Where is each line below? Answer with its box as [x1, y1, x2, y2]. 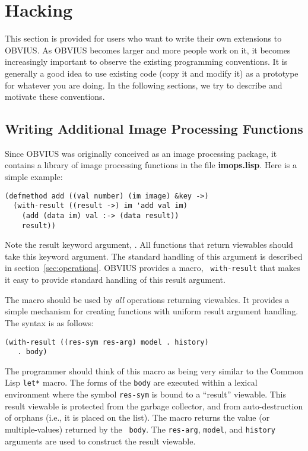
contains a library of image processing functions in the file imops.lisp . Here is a [5, 159, 297, 171]
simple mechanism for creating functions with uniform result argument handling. [5, 305, 299, 317]
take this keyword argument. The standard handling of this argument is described [5, 250, 303, 262]
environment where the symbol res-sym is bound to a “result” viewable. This [5, 388, 287, 400]
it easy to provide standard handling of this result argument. [5, 273, 226, 286]
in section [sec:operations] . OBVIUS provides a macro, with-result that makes [5, 261, 300, 274]
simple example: [5, 171, 63, 183]
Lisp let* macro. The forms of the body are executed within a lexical [5, 376, 258, 389]
